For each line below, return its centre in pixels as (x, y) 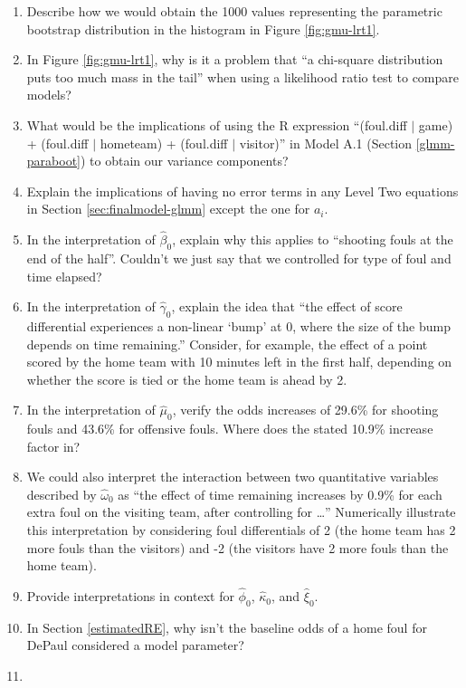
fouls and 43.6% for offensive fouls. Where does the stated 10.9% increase (230, 429)
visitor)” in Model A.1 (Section (326, 143)
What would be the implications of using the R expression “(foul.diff (217, 124)
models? (49, 95)
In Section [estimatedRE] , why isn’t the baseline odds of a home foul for (227, 627)
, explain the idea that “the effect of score (287, 306)
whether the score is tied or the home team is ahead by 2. (187, 379)
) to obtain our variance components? (184, 161)
